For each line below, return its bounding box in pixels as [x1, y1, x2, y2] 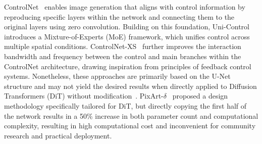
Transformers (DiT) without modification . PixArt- [4, 90, 164, 101]
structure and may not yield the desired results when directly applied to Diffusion [4, 80, 257, 91]
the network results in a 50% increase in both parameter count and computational [4, 110, 258, 121]
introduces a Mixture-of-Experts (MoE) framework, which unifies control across [4, 31, 250, 41]
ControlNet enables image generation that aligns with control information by [4, 2, 245, 12]
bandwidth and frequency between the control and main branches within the [4, 51, 241, 61]
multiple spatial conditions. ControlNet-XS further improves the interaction [4, 41, 241, 52]
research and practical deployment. [4, 130, 112, 140]
